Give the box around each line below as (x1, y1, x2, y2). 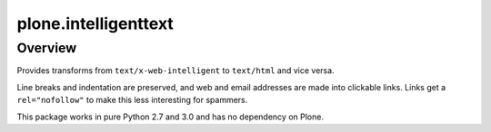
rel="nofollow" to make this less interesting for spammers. (16, 95, 248, 106)
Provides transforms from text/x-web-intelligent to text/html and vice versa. (16, 65, 336, 76)
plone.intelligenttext (16, 14, 175, 33)
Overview (16, 40, 77, 56)
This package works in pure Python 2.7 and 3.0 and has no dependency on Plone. (16, 111, 325, 122)
